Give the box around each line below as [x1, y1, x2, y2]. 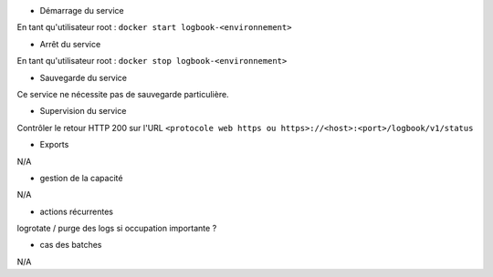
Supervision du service [39, 106, 127, 117]
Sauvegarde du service [39, 72, 128, 83]
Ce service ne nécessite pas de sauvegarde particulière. [16, 88, 229, 99]
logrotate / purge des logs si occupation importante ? [16, 223, 217, 234]
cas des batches [39, 240, 102, 251]
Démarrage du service [39, 5, 124, 15]
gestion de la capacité [39, 172, 123, 183]
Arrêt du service [39, 38, 101, 49]
